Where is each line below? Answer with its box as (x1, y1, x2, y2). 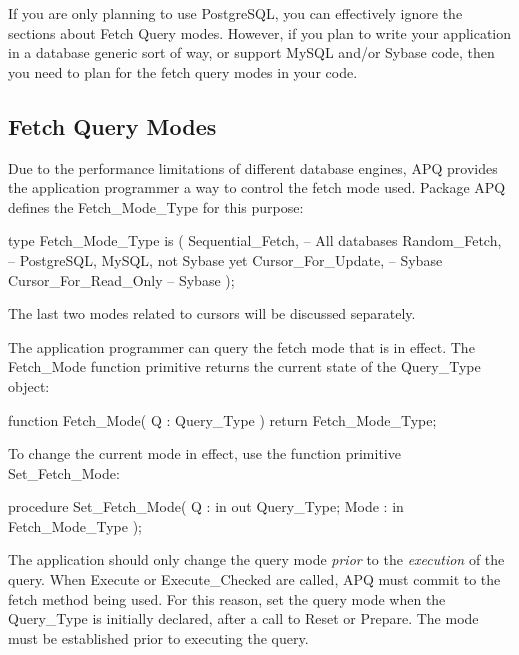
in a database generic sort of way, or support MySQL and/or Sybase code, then (8, 42, 495, 63)
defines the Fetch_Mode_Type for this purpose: (8, 196, 304, 217)
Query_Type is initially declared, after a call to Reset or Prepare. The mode (8, 608, 479, 629)
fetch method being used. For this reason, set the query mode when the (8, 588, 446, 609)
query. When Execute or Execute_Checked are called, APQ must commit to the (8, 569, 501, 590)
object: (8, 375, 50, 396)
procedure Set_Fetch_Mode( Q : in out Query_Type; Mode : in (8, 496, 404, 517)
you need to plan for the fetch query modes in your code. (8, 61, 358, 82)
